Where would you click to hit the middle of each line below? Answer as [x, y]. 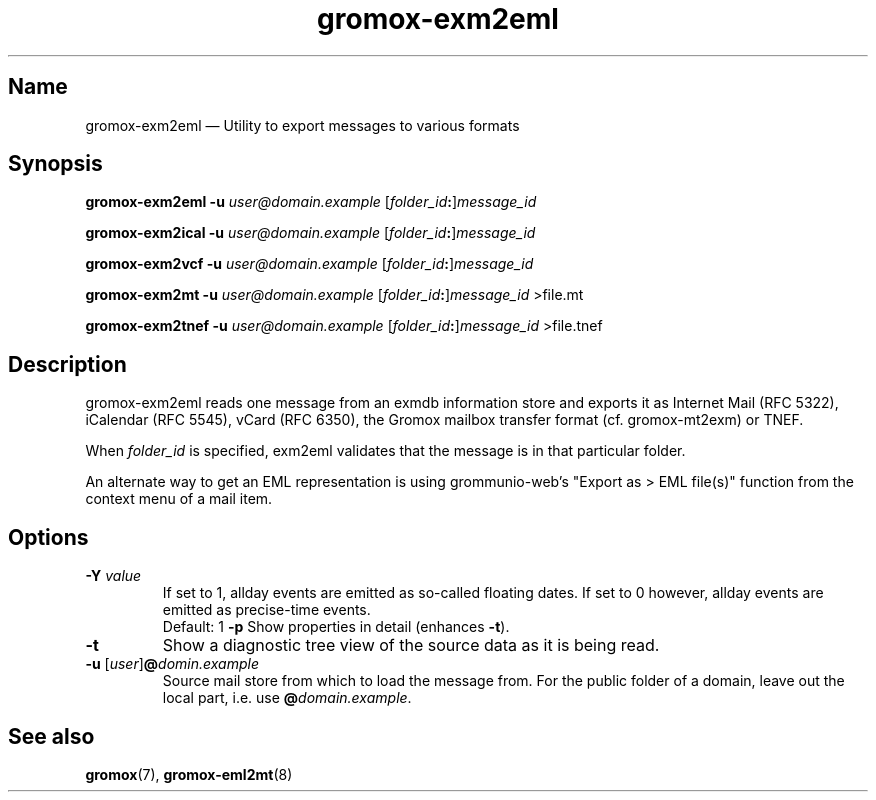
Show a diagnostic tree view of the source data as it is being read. [411, 645]
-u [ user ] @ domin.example [172, 664]
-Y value [113, 576]
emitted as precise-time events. [266, 610]
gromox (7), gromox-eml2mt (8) [189, 774]
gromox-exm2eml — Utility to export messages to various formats [302, 125]
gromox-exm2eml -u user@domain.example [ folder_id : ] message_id [311, 202]
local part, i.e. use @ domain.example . [287, 698]
